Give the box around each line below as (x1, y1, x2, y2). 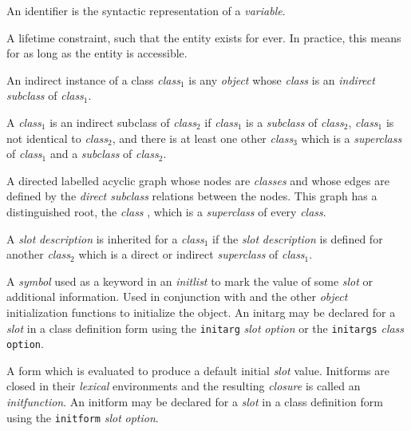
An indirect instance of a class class (6, 71, 180, 88)
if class (204, 113, 238, 130)
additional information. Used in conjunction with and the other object (6, 288, 348, 305)
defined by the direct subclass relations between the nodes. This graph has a (6, 188, 377, 204)
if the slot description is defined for (212, 230, 383, 247)
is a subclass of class (246, 113, 344, 130)
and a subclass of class (49, 145, 159, 162)
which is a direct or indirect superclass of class (78, 246, 305, 263)
